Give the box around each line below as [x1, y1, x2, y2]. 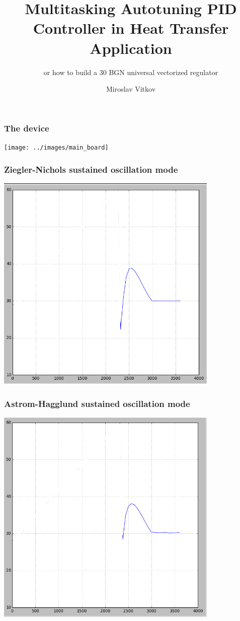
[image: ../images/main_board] [4, 144, 109, 151]
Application [90, 37, 172, 58]
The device [4, 121, 49, 134]
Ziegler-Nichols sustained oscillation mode [4, 163, 178, 175]
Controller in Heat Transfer [33, 18, 229, 38]
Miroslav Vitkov [106, 84, 156, 94]
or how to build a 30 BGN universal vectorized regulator [43, 66, 218, 77]
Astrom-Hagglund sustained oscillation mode [4, 397, 190, 409]
